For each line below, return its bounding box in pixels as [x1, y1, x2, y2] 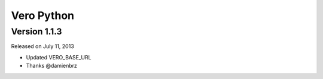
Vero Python [11, 9, 75, 22]
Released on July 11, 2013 [11, 43, 74, 50]
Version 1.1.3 [11, 26, 62, 37]
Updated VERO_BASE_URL [26, 53, 92, 61]
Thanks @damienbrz [26, 62, 78, 69]
